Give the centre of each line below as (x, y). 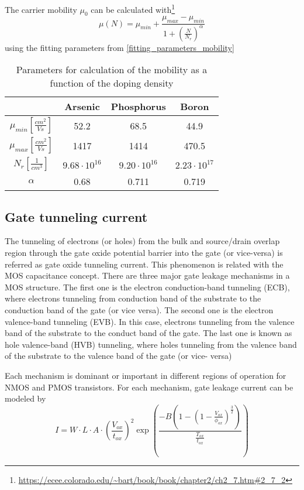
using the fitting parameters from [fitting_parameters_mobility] (120, 47)
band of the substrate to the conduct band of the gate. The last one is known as (148, 333)
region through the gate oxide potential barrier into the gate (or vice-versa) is (144, 253)
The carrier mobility (41, 9)
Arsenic (82, 107)
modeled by (25, 398)
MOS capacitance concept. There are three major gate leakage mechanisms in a (147, 275)
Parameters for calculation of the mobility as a (112, 70)
